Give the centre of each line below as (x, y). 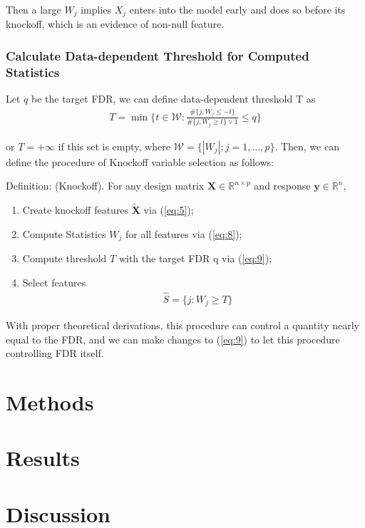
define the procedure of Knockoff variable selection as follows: (140, 161)
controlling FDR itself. (55, 353)
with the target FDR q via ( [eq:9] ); (195, 258)
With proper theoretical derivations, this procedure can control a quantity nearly (182, 325)
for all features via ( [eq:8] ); (184, 233)
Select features (54, 282)
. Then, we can (307, 146)
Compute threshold (65, 258)
